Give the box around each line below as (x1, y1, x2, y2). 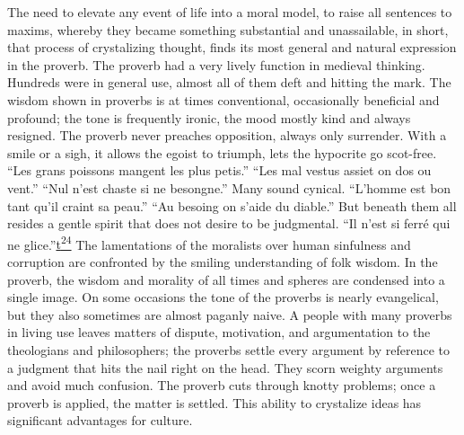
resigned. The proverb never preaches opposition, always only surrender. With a (7, 126, 447, 145)
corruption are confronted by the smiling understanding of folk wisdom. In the (7, 252, 438, 271)
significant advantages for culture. (7, 411, 193, 430)
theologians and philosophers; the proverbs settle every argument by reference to (7, 340, 450, 359)
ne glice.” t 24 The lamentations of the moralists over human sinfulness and (7, 232, 411, 253)
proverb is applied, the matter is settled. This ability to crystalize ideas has (7, 393, 422, 412)
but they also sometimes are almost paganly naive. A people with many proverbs (7, 305, 452, 324)
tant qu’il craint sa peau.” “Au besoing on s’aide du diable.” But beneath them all (7, 196, 457, 215)
